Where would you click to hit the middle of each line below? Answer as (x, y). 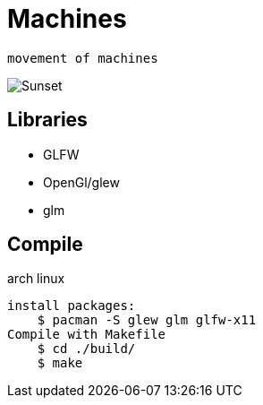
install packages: (72, 306)
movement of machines (83, 58)
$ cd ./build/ (86, 349)
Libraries (47, 120)
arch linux (36, 279)
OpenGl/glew (81, 182)
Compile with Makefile (87, 335)
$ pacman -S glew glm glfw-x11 (147, 320)
